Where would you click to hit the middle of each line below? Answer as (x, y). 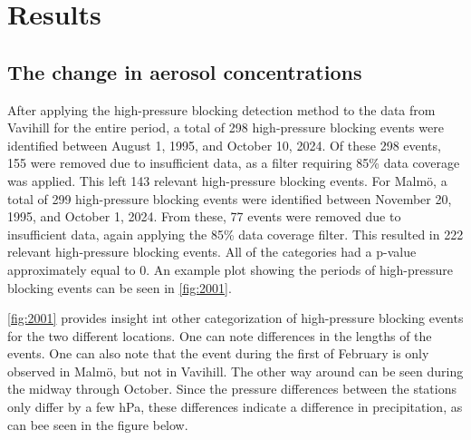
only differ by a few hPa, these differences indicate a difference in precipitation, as (235, 407)
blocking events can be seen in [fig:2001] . (120, 287)
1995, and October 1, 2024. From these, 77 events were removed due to (204, 216)
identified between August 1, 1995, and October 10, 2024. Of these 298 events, (224, 145)
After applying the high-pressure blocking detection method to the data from (221, 109)
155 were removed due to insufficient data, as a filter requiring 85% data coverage (234, 163)
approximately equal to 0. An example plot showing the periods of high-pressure (231, 269)
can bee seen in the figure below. (98, 424)
